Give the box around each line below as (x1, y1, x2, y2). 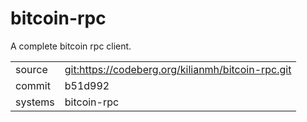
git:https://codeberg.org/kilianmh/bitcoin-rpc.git (64, 62, 292, 76)
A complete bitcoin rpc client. (10, 40, 132, 52)
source (15, 62, 48, 76)
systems (15, 95, 55, 109)
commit (15, 78, 51, 92)
